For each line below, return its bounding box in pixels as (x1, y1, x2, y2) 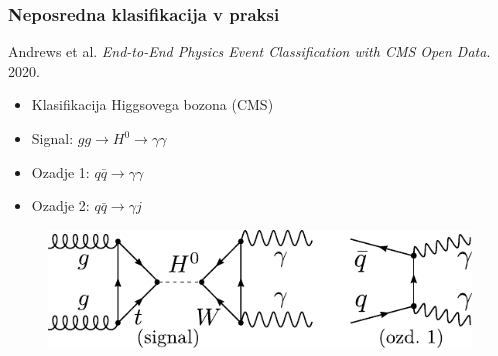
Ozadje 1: (31, 161, 90, 182)
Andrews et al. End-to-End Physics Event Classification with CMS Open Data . (8, 41, 491, 62)
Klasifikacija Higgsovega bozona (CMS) (31, 94, 274, 115)
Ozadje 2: (31, 195, 90, 216)
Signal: (31, 128, 74, 148)
